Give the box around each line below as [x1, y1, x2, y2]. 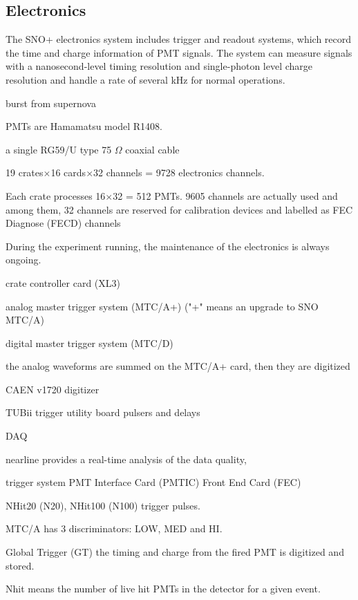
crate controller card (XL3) [6, 275, 121, 290]
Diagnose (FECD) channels [6, 216, 121, 230]
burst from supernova [6, 95, 96, 110]
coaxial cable [125, 142, 180, 156]
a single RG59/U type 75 [6, 142, 112, 156]
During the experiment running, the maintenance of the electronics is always [6, 238, 330, 253]
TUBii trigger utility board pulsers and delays [6, 405, 200, 420]
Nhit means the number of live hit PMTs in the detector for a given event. [6, 581, 321, 596]
